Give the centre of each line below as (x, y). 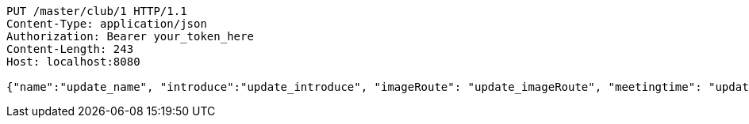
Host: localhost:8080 (73, 62)
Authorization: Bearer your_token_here (130, 36)
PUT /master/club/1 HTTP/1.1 (97, 11)
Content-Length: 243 (70, 49)
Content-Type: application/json (107, 24)
